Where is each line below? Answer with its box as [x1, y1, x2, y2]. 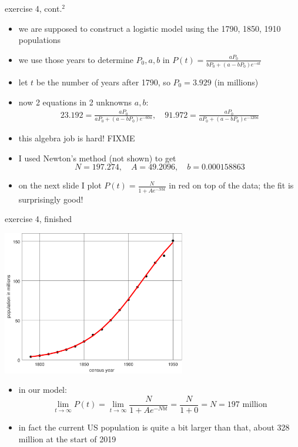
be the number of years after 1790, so [36, 75, 170, 88]
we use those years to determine [18, 53, 133, 65]
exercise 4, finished [5, 213, 72, 225]
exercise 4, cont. [5, 2, 62, 14]
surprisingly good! [18, 193, 83, 205]
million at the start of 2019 [18, 432, 116, 445]
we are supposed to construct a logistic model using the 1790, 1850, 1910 [18, 22, 281, 34]
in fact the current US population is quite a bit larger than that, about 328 [18, 421, 290, 433]
